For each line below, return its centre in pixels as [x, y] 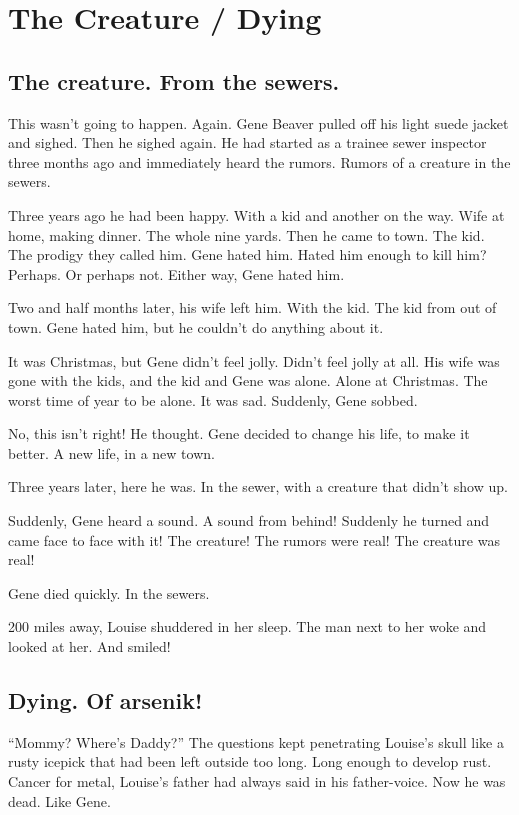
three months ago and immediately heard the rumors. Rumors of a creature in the [259, 161]
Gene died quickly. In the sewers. [109, 592]
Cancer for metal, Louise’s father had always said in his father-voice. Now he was [257, 781]
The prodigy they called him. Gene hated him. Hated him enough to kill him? [247, 254]
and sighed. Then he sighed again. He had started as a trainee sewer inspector [247, 142]
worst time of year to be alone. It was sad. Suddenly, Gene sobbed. [213, 399]
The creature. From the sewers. [174, 80]
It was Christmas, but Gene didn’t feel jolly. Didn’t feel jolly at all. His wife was [254, 360]
